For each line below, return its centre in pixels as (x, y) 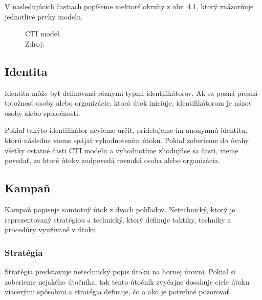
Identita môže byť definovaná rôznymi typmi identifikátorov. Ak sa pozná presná (131, 93)
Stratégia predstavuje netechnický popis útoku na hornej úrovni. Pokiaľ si (120, 271)
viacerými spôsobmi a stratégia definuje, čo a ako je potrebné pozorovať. (118, 292)
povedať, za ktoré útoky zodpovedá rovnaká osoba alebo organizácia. (112, 160)
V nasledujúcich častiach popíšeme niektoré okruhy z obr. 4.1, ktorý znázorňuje (129, 6)
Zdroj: (35, 43)
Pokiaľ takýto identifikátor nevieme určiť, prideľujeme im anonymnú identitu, (126, 130)
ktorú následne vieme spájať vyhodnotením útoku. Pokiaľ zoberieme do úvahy (127, 140)
